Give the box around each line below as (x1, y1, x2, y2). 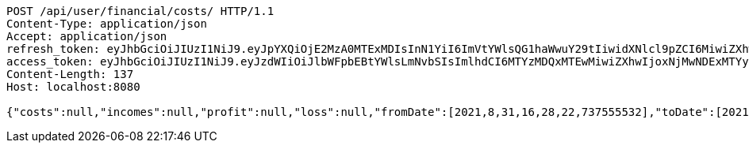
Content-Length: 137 (6, 68, 134, 80)
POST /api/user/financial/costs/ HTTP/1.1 (6, 5, 275, 17)
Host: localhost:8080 (6, 80, 140, 93)
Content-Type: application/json (6, 17, 207, 30)
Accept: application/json (6, 30, 167, 43)
